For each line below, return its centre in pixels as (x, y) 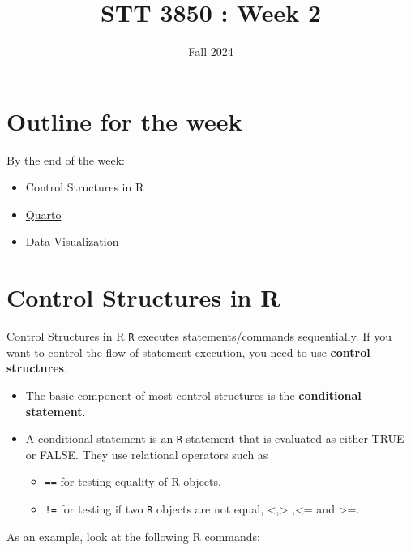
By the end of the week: (66, 159)
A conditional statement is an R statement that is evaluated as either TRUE (215, 438)
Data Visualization (72, 241)
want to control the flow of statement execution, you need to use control (188, 352)
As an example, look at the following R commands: (133, 536)
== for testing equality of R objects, (133, 481)
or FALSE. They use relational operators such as (147, 454)
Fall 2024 (211, 52)
